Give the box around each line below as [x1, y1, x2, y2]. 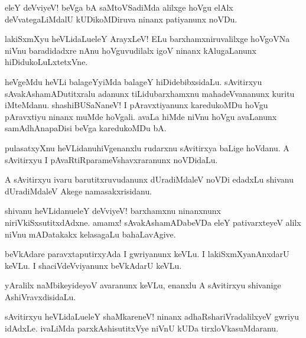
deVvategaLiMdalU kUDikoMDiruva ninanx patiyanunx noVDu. [5, 12, 237, 25]
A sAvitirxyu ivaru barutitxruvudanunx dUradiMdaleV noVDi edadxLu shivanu [5, 173, 294, 186]
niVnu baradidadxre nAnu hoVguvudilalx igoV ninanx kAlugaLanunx [5, 44, 256, 56]
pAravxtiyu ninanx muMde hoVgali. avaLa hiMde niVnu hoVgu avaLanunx [5, 110, 277, 122]
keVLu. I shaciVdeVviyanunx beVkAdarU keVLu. [5, 259, 182, 271]
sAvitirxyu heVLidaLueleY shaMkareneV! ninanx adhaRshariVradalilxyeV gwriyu [5, 310, 300, 323]
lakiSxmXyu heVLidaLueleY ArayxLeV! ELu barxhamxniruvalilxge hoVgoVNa [5, 32, 290, 45]
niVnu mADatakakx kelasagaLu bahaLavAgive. [5, 227, 176, 240]
